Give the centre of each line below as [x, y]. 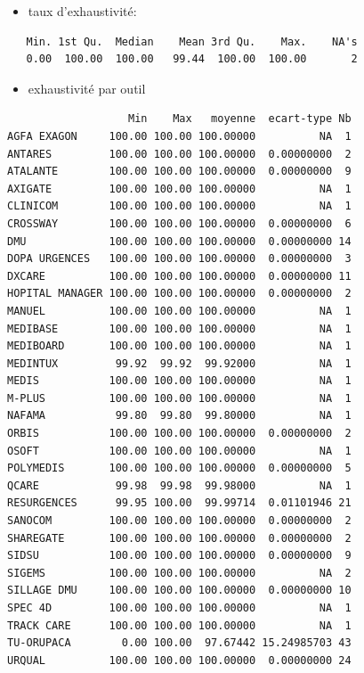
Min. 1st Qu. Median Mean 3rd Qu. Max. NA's [192, 41]
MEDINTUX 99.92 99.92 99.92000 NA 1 [179, 363]
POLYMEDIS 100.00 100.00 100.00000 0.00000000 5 [179, 468]
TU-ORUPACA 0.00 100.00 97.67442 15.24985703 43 [179, 643]
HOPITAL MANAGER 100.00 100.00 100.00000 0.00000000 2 [179, 294]
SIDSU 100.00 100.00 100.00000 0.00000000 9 [179, 556]
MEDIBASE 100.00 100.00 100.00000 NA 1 [179, 328]
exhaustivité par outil [87, 88]
